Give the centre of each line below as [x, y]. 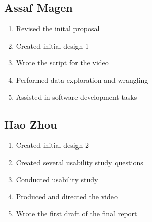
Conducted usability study [57, 179]
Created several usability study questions [80, 162]
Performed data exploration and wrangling [82, 79]
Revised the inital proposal [58, 29]
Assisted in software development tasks [77, 97]
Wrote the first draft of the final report [77, 213]
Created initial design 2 [52, 145]
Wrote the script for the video [62, 63]
